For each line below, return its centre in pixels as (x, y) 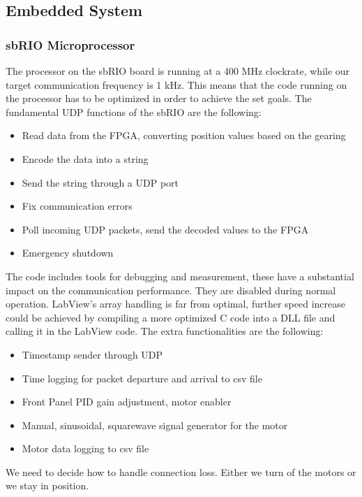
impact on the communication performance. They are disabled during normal (171, 290)
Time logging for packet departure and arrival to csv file (142, 378)
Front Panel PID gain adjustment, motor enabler (127, 402)
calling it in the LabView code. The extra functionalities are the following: (165, 331)
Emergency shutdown (68, 253)
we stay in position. (47, 485)
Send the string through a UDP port (100, 182)
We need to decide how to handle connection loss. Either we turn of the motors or (181, 471)
